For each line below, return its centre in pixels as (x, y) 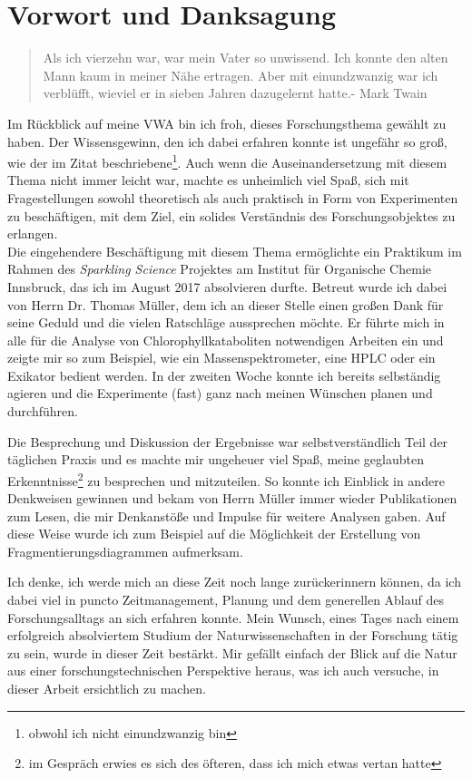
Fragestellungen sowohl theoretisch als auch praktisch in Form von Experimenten (233, 197)
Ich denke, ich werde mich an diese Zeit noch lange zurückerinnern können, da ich (234, 582)
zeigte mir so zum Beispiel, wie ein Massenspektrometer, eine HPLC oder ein (221, 358)
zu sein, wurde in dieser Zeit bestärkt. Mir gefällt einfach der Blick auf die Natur (232, 652)
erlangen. (33, 233)
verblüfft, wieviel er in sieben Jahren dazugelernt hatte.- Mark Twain (235, 93)
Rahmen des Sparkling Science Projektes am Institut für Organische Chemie (220, 269)
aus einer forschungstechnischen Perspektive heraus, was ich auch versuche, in (223, 671)
